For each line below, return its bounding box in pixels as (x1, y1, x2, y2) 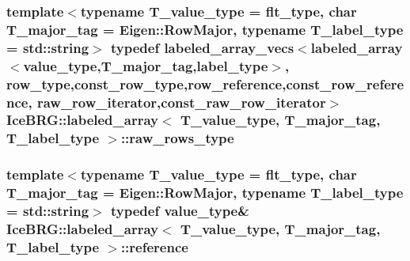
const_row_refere (286, 74, 404, 93)
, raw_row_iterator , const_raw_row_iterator (28, 92, 326, 112)
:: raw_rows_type (120, 128, 234, 148)
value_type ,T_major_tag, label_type (23, 55, 268, 75)
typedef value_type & (110, 201, 249, 221)
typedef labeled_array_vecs (110, 37, 294, 57)
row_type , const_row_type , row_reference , (6, 74, 287, 93)
